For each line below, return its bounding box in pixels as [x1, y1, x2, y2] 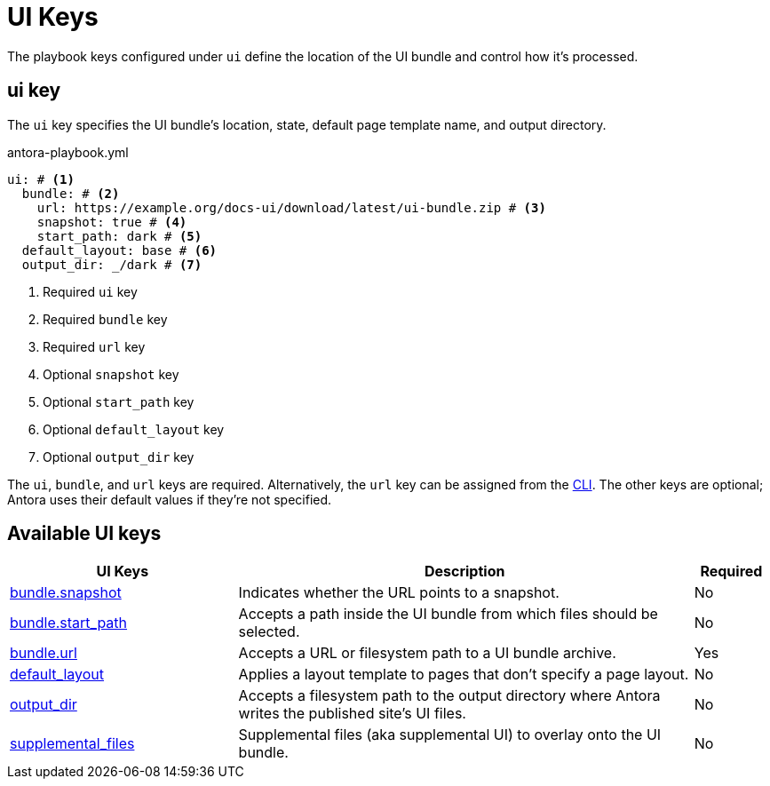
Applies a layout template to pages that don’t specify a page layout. [238, 665, 689, 684]
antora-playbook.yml [7, 144, 129, 160]
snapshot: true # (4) [36, 214, 187, 229]
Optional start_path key [43, 393, 194, 409]
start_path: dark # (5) [36, 228, 202, 243]
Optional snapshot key [43, 366, 179, 382]
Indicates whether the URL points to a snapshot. [238, 584, 560, 602]
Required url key [43, 338, 146, 354]
